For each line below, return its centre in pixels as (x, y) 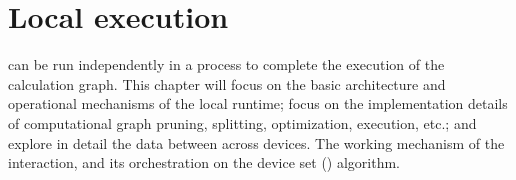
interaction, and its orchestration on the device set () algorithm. (204, 162)
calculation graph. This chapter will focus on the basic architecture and (227, 83)
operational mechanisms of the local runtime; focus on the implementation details (258, 103)
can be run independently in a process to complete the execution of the (226, 64)
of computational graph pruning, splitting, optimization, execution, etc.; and (242, 122)
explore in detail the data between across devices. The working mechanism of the (256, 142)
